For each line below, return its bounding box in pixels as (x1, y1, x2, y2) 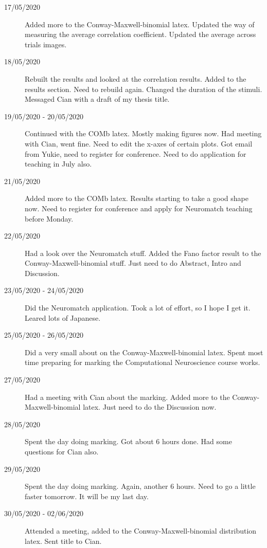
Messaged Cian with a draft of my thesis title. (25, 94, 170, 104)
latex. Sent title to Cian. (25, 535, 102, 546)
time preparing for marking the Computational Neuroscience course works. (25, 357, 260, 368)
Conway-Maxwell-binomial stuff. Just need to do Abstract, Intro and (25, 258, 241, 268)
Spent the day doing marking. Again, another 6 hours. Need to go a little (25, 481, 256, 491)
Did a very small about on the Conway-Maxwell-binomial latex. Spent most (25, 346, 263, 357)
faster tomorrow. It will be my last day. (25, 490, 149, 501)
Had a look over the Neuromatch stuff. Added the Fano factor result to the (25, 247, 261, 258)
